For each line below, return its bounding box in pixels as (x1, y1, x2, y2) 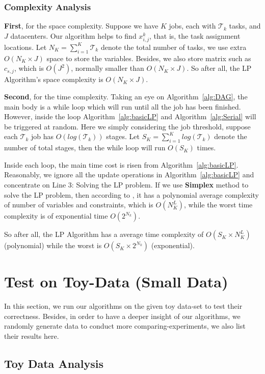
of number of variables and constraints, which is (4, 199, 153, 210)
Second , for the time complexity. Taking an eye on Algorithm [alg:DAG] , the (4, 91, 248, 101)
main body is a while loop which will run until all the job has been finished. (4, 101, 241, 112)
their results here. (4, 331, 59, 341)
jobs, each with (169, 20, 216, 31)
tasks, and (229, 20, 261, 31)
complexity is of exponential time (4, 210, 108, 221)
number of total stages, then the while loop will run (4, 142, 166, 153)
